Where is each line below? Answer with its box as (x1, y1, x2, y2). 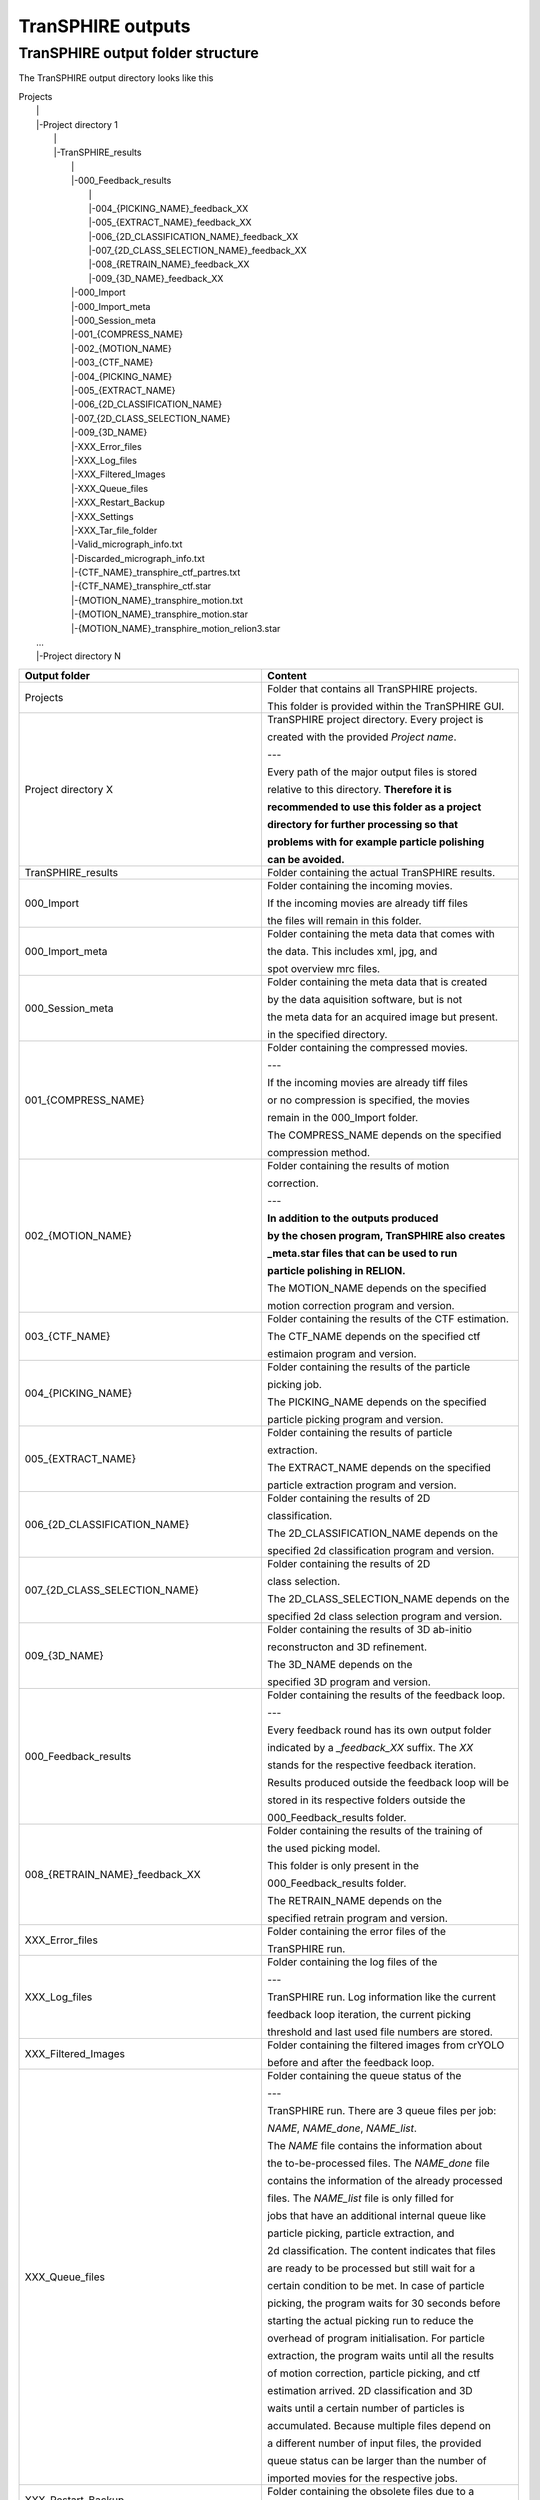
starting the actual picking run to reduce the (266, 2313, 474, 2327)
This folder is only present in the (266, 1858, 420, 1872)
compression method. (266, 1145, 370, 1159)
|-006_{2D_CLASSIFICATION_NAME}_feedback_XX (88, 230, 299, 242)
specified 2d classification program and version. (266, 1543, 495, 1557)
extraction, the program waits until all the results (266, 2348, 495, 2362)
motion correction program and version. (266, 1298, 455, 1312)
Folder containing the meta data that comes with (266, 926, 495, 940)
